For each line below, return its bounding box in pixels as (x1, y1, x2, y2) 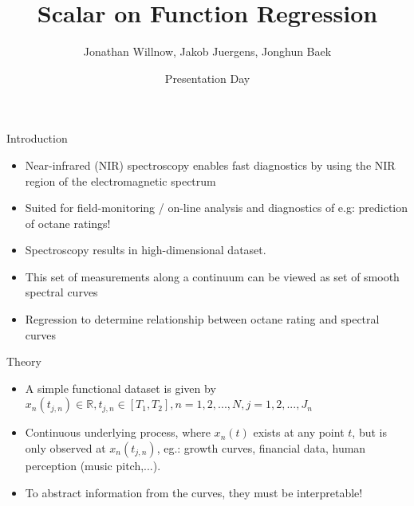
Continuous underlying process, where (25, 424, 211, 441)
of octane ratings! (25, 214, 111, 231)
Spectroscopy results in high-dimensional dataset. (25, 241, 266, 258)
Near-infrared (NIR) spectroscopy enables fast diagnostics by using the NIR (25, 156, 396, 173)
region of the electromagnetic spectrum (25, 172, 216, 189)
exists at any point (253, 424, 345, 441)
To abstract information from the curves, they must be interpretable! (25, 484, 363, 500)
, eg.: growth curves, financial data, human (156, 440, 366, 457)
